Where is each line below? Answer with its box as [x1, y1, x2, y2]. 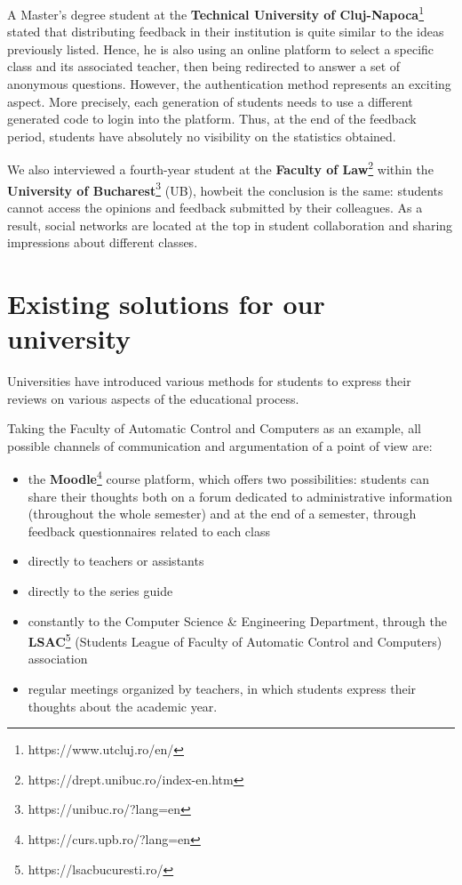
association [28, 649, 88, 668]
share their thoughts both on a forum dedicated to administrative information [28, 487, 453, 505]
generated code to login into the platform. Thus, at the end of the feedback [7, 109, 417, 128]
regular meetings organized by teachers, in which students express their [28, 680, 417, 698]
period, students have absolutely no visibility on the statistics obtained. [7, 126, 396, 145]
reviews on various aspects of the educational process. [7, 389, 299, 407]
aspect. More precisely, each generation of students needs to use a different [7, 92, 413, 110]
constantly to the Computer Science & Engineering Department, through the [28, 611, 447, 630]
